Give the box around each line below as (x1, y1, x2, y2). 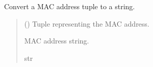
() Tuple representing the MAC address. (24, 18, 149, 29)
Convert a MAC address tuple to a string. (4, 1, 135, 11)
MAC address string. (24, 35, 89, 46)
